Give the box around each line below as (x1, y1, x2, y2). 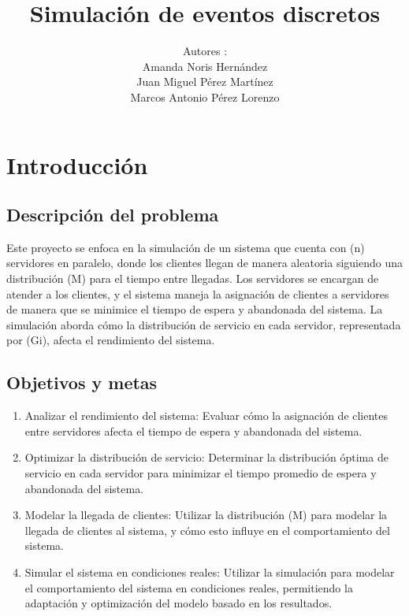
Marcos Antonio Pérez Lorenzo (130, 88, 280, 105)
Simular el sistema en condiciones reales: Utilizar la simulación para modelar (24, 564, 395, 580)
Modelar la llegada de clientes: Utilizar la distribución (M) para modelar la (24, 507, 388, 523)
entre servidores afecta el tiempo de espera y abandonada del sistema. (24, 422, 363, 439)
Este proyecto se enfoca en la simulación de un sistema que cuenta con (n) (6, 239, 365, 255)
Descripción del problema (6, 202, 219, 227)
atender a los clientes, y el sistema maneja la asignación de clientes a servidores (6, 285, 389, 302)
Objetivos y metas (6, 370, 158, 395)
